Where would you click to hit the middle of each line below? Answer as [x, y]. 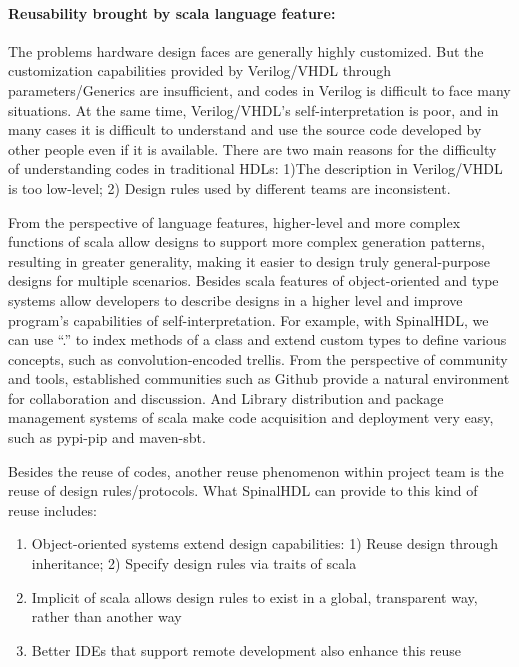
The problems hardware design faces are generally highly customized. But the [246, 50]
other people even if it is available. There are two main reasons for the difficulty [252, 148]
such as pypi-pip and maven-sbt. [107, 437]
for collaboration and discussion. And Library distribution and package [226, 397]
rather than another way [106, 616]
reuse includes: [52, 509]
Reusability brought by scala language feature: [172, 12]
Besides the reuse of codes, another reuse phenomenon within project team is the [256, 470]
